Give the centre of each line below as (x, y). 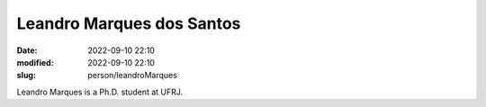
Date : (27, 50)
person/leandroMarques (132, 76)
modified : (35, 62)
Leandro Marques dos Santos (129, 23)
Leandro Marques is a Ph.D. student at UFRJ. (100, 92)
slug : (26, 76)
